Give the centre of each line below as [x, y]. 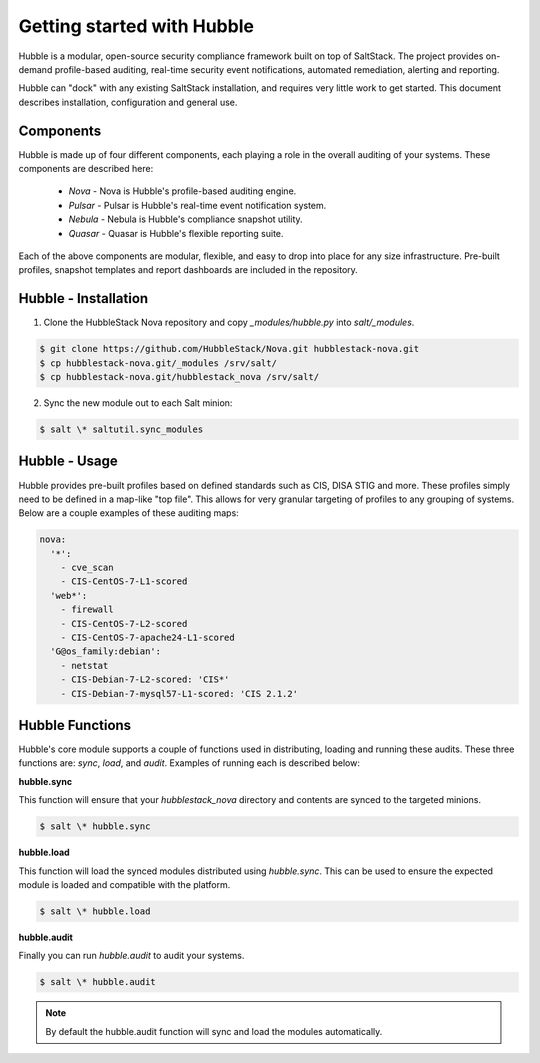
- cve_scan [87, 568]
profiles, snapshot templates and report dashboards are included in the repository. [188, 270]
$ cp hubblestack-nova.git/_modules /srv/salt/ [158, 363]
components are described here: [86, 169]
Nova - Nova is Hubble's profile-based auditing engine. [182, 191]
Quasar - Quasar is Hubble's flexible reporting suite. [176, 233]
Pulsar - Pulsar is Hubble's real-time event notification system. [197, 205]
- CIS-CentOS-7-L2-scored [124, 623]
